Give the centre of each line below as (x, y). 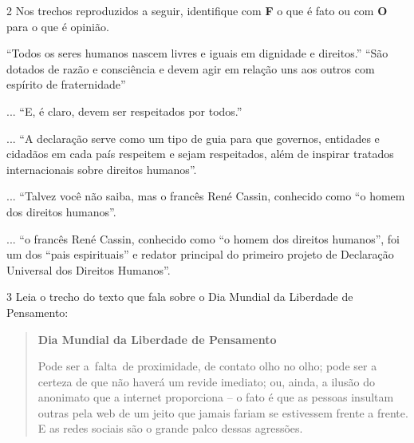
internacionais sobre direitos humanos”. (102, 169)
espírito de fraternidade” (66, 84)
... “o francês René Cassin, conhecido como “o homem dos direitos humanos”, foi (203, 238)
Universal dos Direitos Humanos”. (89, 269)
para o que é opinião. (58, 26)
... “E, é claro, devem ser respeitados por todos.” (124, 111)
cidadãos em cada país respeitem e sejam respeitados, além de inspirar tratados (200, 154)
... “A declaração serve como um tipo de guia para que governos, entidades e (193, 138)
